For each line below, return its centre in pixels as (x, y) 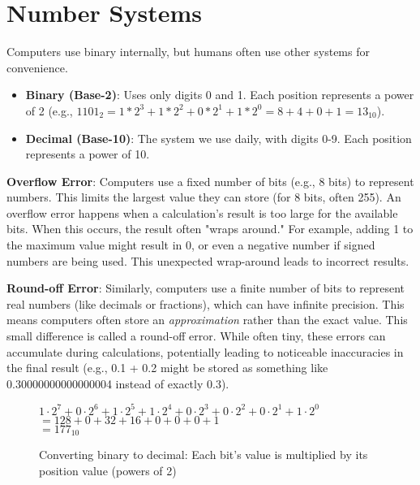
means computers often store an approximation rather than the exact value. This (207, 320)
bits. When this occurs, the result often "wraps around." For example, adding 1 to (210, 229)
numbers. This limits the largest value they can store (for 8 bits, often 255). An (204, 197)
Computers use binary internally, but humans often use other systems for (188, 52)
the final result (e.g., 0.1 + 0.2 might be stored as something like (167, 368)
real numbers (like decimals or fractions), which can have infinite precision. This (206, 303)
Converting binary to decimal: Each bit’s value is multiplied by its (204, 455)
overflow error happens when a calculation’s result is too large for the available (202, 212)
